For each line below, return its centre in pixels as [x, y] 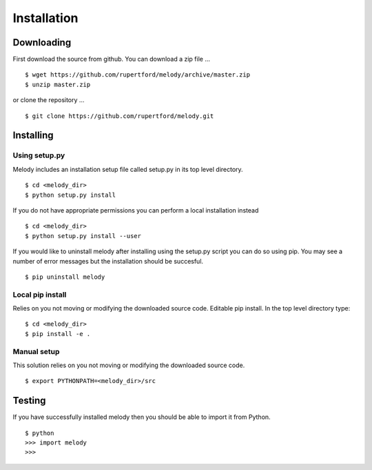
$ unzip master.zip [58, 84]
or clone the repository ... [49, 100]
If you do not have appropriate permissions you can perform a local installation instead [136, 210]
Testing [29, 401]
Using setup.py [39, 155]
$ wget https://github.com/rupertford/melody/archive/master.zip [138, 75]
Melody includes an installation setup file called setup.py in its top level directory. [128, 169]
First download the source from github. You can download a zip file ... [111, 59]
